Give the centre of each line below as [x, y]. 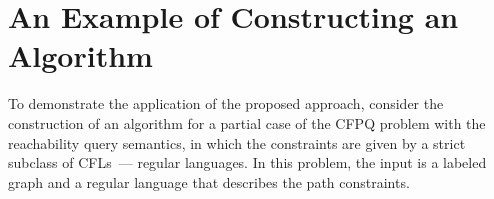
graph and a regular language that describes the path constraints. [209, 181]
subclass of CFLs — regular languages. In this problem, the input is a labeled [247, 162]
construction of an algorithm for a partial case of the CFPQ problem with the [247, 122]
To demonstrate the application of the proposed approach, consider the [226, 103]
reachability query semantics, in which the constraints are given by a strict [237, 142]
